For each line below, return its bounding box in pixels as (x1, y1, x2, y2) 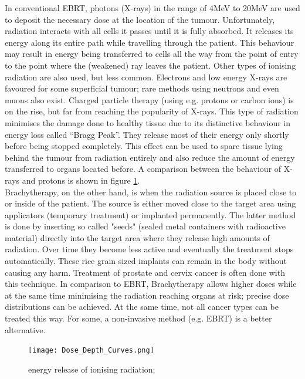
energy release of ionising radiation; (28, 363, 155, 375)
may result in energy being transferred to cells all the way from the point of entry (5, 48, 299, 60)
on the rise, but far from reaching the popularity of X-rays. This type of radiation (5, 105, 299, 117)
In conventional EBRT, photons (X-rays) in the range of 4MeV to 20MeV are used (5, 2, 300, 13)
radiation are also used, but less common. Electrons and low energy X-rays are (5, 70, 287, 83)
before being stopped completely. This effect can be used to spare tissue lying (5, 140, 283, 152)
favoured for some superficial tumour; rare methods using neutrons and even (5, 82, 279, 94)
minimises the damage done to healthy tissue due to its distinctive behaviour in (5, 116, 290, 128)
